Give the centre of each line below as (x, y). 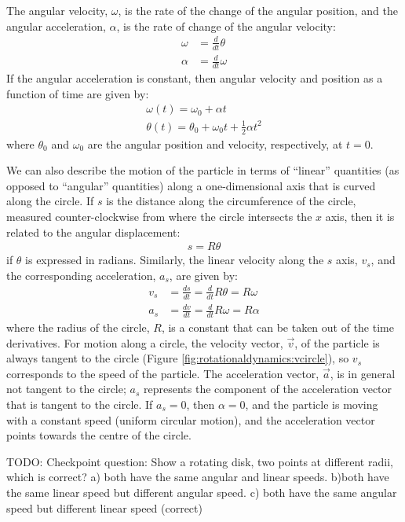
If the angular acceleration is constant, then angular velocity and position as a (195, 77)
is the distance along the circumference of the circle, (231, 201)
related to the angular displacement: (93, 232)
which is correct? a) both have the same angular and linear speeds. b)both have (198, 477)
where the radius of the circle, (78, 327)
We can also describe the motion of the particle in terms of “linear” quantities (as (203, 170)
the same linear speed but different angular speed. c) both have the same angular (202, 492)
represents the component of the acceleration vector (268, 389)
